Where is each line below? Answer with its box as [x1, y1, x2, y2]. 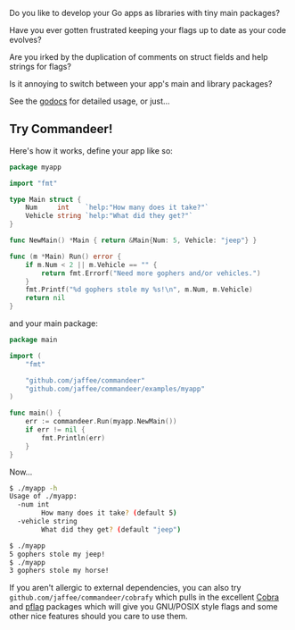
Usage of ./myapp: [9, 491, 78, 501]
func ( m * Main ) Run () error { [9, 252, 122, 261]
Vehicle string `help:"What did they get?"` [25, 212, 193, 221]
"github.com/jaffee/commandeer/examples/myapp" [25, 384, 205, 393]
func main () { [9, 408, 62, 418]
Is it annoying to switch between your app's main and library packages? [9, 79, 273, 88]
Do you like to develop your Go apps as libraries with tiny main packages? [9, 8, 281, 18]
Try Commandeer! [9, 122, 113, 137]
